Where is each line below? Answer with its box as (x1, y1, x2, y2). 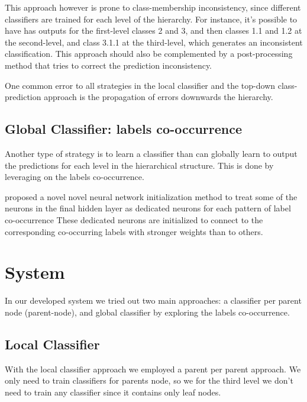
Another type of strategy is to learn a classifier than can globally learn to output (5, 147, 298, 159)
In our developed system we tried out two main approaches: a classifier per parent (5, 294, 302, 307)
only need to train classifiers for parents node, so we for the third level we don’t (5, 374, 293, 387)
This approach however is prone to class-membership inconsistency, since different (5, 1, 301, 13)
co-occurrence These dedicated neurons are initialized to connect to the (5, 213, 263, 226)
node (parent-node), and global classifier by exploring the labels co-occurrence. (5, 305, 290, 318)
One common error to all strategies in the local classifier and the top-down (5, 79, 276, 91)
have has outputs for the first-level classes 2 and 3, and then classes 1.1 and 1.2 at (5, 24, 302, 37)
